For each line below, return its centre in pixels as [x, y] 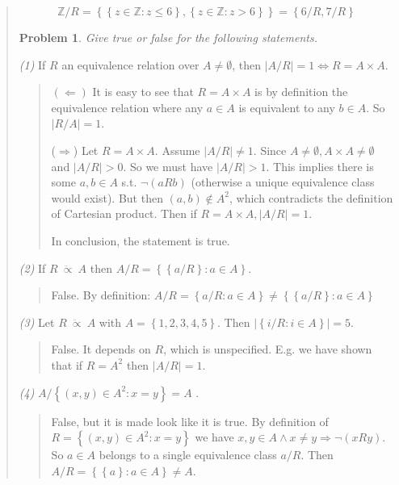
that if [67, 364]
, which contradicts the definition [311, 197]
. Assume [177, 150]
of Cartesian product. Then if [124, 213]
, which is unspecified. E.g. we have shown [268, 349]
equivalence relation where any [127, 107]
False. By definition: [101, 295]
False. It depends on [101, 349]
